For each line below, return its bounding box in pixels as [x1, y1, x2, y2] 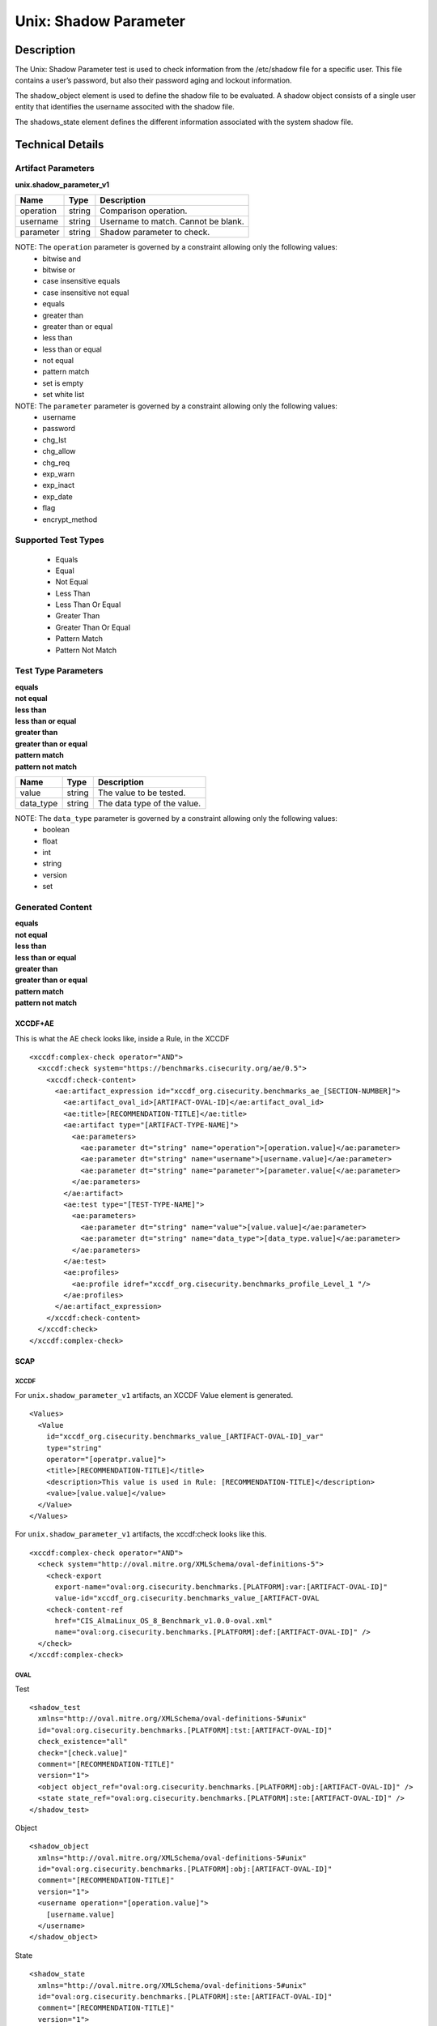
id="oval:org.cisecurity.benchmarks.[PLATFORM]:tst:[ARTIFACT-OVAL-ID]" [37, 1725, 333, 1734]
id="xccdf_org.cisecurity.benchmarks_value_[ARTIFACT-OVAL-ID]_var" [45, 1432, 324, 1442]
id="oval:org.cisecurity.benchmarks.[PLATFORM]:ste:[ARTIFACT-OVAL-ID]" [37, 1992, 333, 2001]
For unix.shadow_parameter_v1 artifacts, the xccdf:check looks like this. [15, 1529, 267, 1539]
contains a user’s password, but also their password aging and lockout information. [15, 75, 292, 85]
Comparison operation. [100, 205, 188, 216]
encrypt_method [42, 515, 98, 524]
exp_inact [42, 481, 75, 490]
